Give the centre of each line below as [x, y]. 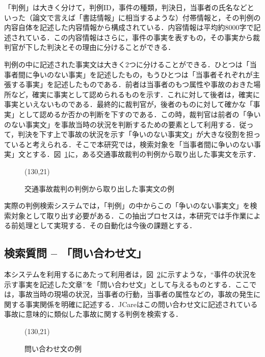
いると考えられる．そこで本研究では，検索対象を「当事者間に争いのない [132, 144]
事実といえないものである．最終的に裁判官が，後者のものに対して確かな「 [129, 104]
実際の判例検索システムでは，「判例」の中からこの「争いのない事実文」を [127, 205]
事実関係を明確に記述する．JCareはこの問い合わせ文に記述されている [141, 304]
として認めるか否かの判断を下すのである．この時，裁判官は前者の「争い [139, 114]
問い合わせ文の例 [53, 348]
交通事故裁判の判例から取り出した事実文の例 [99, 188]
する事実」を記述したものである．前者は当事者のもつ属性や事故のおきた [132, 84]
